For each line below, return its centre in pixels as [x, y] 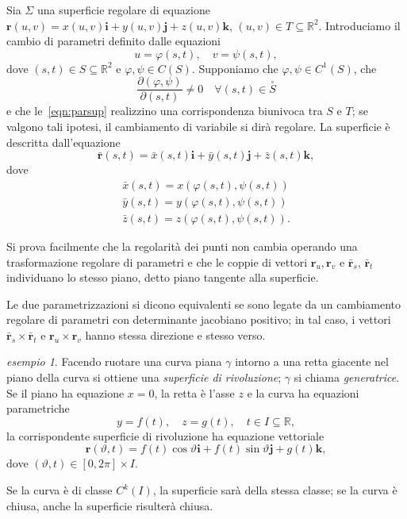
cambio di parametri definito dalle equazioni [113, 41]
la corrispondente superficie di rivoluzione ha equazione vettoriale [165, 435]
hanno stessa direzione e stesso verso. [175, 334]
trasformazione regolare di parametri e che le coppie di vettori [157, 261]
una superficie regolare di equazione [123, 10]
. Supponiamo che [235, 68]
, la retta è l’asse [194, 392]
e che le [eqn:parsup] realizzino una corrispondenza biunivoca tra [165, 111]
